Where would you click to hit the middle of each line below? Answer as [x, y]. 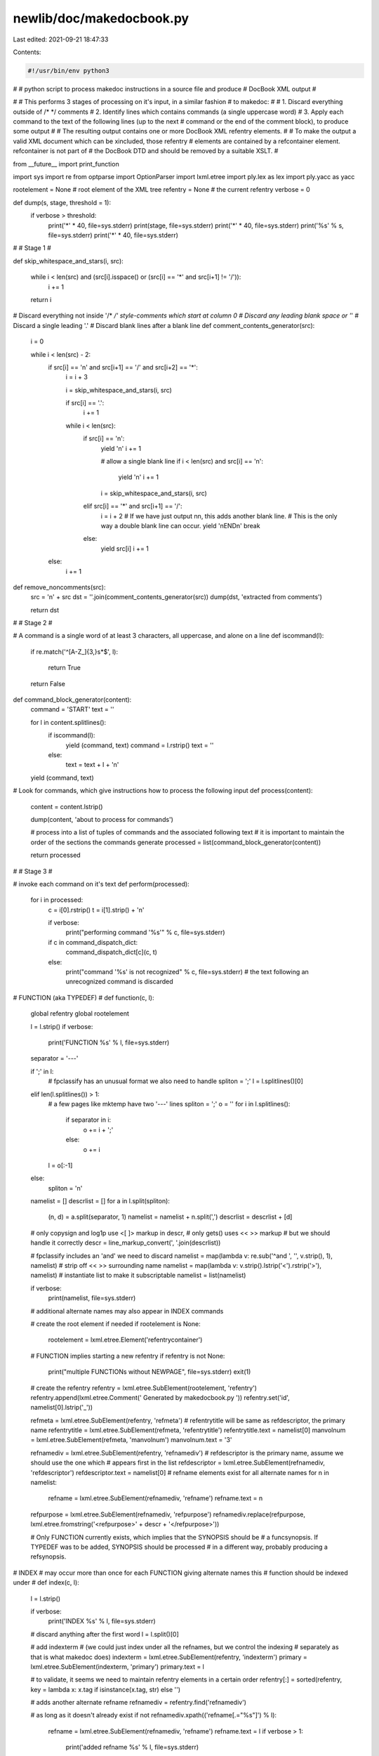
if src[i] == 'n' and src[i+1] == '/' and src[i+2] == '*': [123, 367]
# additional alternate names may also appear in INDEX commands [127, 1311]
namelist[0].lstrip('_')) [62, 1408]
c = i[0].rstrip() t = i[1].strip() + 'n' [96, 910]
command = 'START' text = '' [72, 709]
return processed [55, 855]
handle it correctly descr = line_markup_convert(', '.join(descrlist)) [126, 1243]
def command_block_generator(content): [72, 700]
